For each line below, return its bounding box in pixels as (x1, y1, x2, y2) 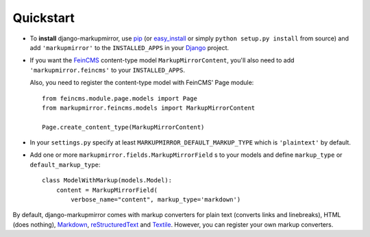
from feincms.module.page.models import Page (42, 95, 198, 102)
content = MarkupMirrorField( (56, 186, 158, 194)
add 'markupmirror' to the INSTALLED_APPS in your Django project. (29, 43, 230, 51)
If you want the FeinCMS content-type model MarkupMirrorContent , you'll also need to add (29, 56, 295, 64)
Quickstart (12, 10, 75, 25)
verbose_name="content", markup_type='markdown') (71, 196, 241, 203)
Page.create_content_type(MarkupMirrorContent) (42, 123, 205, 131)
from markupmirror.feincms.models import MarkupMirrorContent (42, 103, 256, 112)
